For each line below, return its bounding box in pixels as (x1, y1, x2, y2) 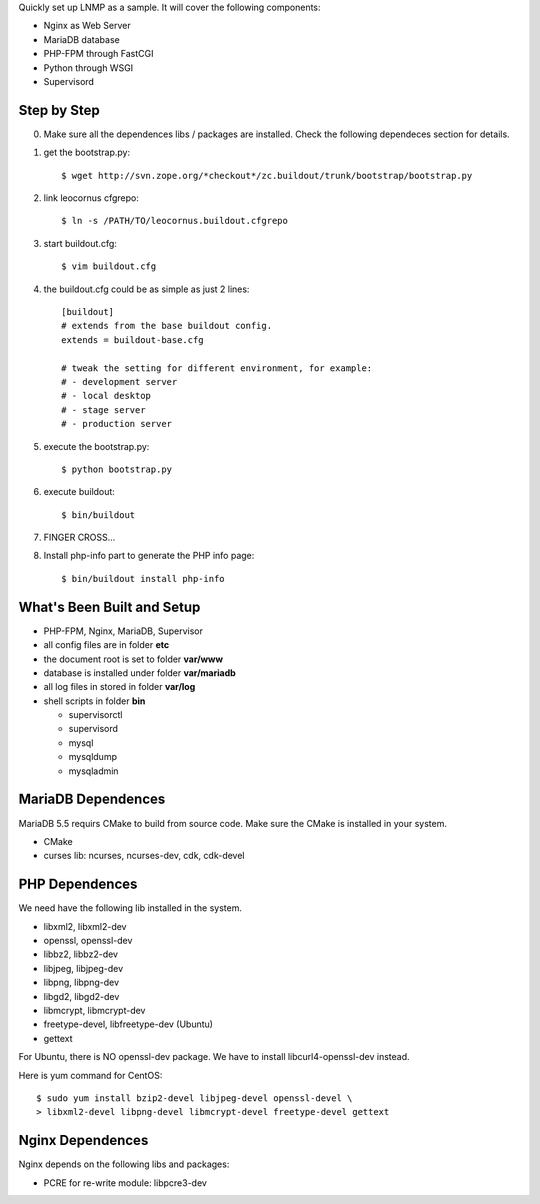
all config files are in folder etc (43, 639, 170, 651)
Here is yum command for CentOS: (18, 1069, 163, 1081)
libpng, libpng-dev (43, 976, 120, 989)
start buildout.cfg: (43, 237, 117, 249)
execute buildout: (43, 486, 115, 498)
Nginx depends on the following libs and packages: (18, 1158, 230, 1170)
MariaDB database (43, 33, 120, 45)
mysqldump (68, 751, 117, 763)
